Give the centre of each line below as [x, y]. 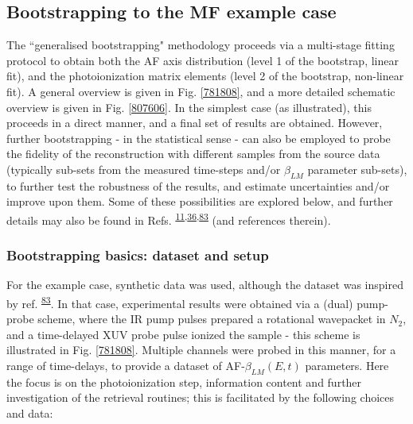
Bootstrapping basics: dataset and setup [138, 255]
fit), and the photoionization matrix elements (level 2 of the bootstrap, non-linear [205, 76]
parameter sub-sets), [357, 169]
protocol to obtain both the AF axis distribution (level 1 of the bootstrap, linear [203, 60]
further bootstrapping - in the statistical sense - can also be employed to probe [199, 138]
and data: [30, 413]
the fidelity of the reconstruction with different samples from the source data [193, 154]
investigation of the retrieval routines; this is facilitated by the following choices [201, 397]
